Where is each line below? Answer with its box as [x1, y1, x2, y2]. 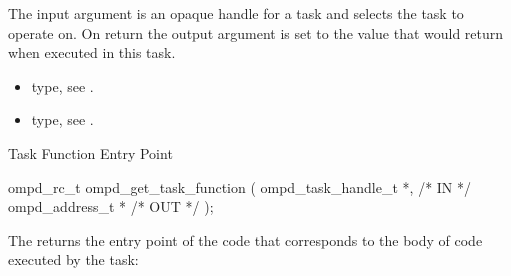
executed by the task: [8, 249, 139, 270]
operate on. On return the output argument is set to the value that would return [8, 22, 504, 43]
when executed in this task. [8, 42, 176, 63]
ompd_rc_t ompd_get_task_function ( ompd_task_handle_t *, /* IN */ [8, 176, 472, 197]
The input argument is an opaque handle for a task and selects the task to [8, 3, 464, 23]
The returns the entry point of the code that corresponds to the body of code [8, 229, 483, 250]
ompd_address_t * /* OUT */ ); [8, 196, 214, 217]
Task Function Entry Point [8, 142, 173, 163]
